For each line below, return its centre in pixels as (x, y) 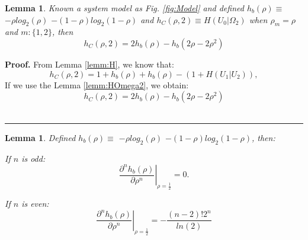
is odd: (33, 158)
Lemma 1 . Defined (40, 137)
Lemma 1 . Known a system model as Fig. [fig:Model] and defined (124, 8)
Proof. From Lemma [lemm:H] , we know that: (89, 64)
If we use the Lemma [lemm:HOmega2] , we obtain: (97, 84)
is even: (35, 204)
